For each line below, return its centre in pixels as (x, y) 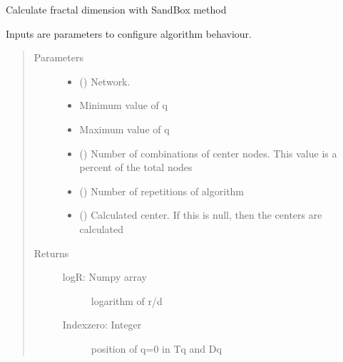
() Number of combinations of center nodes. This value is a (208, 153)
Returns (51, 253)
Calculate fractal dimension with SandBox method (116, 9)
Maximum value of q (124, 129)
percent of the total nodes (136, 167)
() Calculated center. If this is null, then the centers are (201, 215)
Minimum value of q (123, 105)
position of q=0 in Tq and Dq (156, 348)
